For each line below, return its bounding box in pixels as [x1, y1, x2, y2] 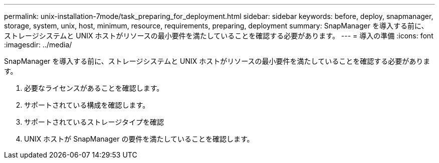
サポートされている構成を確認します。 [24, 101, 150, 109]
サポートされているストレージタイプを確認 [24, 118, 164, 126]
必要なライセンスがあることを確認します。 [24, 84, 164, 92]
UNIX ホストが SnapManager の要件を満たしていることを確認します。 [24, 135, 254, 143]
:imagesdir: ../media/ [4, 40, 72, 49]
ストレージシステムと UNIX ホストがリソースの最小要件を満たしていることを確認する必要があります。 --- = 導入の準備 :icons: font [4, 31, 433, 40]
